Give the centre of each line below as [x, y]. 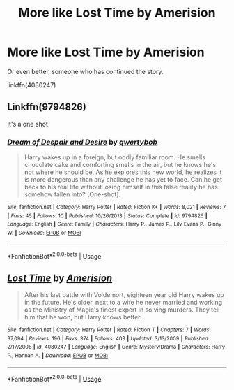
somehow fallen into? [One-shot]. [72, 194]
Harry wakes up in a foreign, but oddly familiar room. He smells [115, 157]
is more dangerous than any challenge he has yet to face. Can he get [123, 180]
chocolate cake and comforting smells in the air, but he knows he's [120, 165]
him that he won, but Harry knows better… [85, 317]
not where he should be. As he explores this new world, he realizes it [123, 172]
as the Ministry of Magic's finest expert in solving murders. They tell [122, 310]
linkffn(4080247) [32, 85]
